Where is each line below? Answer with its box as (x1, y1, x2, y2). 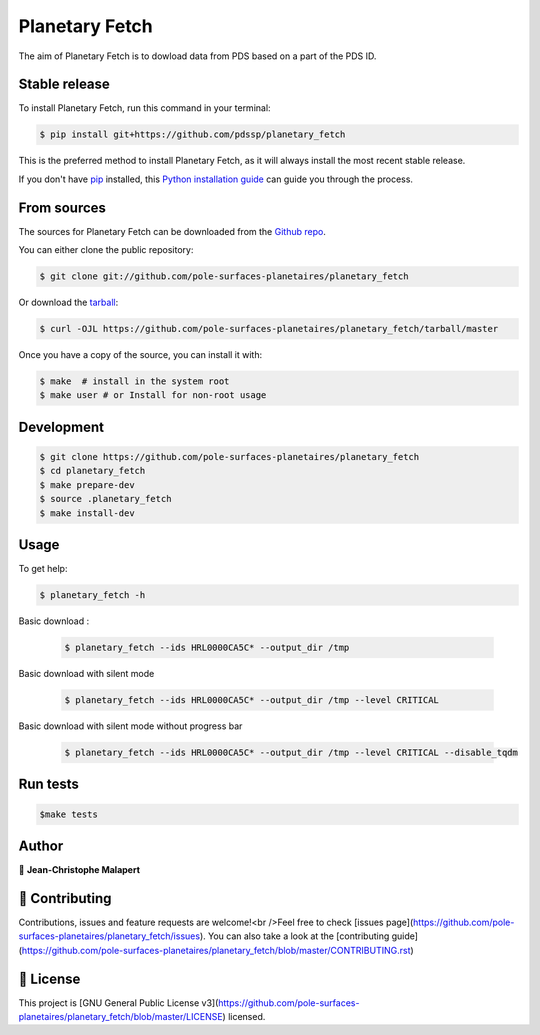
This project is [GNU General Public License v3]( (18, 996, 219, 1009)
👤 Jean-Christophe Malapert (18, 864, 140, 876)
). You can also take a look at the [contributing (199, 930, 390, 942)
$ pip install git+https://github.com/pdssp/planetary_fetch (39, 129, 346, 140)
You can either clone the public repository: (18, 244, 194, 256)
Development (18, 418, 105, 435)
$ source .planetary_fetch (39, 493, 172, 505)
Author (18, 837, 64, 854)
